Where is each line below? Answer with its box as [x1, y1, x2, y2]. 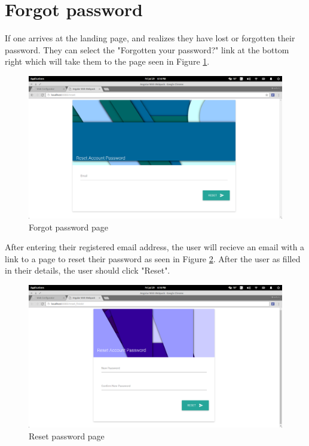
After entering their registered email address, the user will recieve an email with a [5, 241, 305, 253]
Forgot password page [29, 220, 109, 233]
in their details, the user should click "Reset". [5, 264, 170, 277]
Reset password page [29, 429, 105, 442]
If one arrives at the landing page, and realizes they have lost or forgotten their [5, 32, 295, 44]
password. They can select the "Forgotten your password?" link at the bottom [5, 43, 289, 56]
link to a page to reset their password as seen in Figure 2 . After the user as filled [5, 252, 301, 265]
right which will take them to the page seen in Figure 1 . [5, 55, 210, 68]
